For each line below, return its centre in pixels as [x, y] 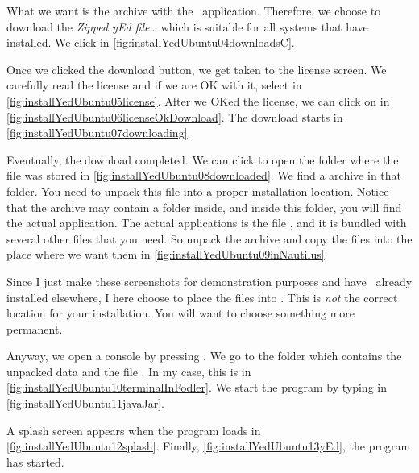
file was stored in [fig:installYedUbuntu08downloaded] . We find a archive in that [204, 175]
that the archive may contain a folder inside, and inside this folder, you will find [204, 207]
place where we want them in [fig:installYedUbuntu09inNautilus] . [167, 254]
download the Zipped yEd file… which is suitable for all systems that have [187, 26]
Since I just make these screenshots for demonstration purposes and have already [209, 281]
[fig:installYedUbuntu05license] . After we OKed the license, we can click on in [198, 100]
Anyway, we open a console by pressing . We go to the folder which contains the [204, 356]
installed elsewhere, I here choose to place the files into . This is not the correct [202, 297]
